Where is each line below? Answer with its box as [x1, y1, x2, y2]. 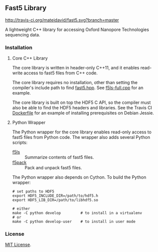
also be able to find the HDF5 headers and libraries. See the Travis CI [12, 105, 152, 111]
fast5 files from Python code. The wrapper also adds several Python [12, 134, 151, 140]
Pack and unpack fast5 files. [24, 165, 82, 171]
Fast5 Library [5, 4, 47, 12]
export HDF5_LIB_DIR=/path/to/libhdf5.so [12, 198, 98, 203]
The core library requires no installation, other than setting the [12, 80, 138, 86]
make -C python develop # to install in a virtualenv [12, 211, 142, 216]
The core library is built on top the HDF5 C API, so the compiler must [12, 99, 151, 105]
